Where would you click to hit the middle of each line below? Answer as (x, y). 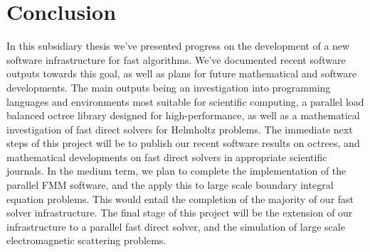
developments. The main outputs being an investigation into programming (169, 87)
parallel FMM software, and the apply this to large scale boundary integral (170, 185)
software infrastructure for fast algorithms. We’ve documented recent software (176, 59)
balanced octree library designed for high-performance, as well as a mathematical (183, 115)
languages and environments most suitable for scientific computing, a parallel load (185, 101)
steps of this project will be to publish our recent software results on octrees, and (183, 143)
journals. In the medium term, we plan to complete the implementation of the (176, 171)
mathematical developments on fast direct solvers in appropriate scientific (167, 157)
